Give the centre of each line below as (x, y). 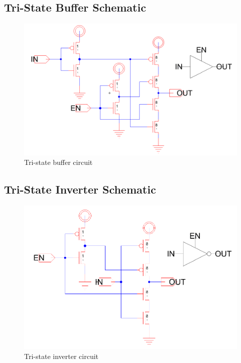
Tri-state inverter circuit (62, 356)
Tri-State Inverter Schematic (80, 189)
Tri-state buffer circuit (58, 162)
